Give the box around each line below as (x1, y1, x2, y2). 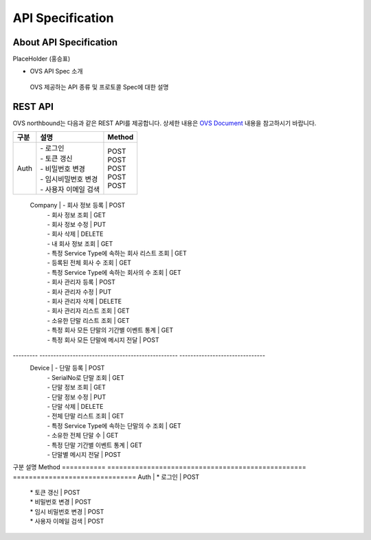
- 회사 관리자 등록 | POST (47, 278, 116, 286)
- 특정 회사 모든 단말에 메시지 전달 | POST (47, 335, 159, 344)
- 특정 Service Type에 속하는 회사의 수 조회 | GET (47, 268, 181, 276)
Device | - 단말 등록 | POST (30, 364, 105, 372)
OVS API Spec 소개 (30, 67, 83, 76)
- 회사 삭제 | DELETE (47, 230, 104, 238)
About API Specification (12, 36, 118, 48)
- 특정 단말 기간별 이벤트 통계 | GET (47, 440, 143, 449)
